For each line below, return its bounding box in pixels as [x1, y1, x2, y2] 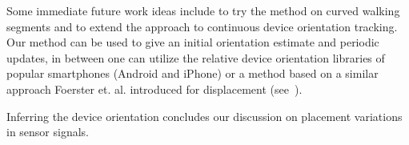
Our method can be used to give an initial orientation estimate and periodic [6, 34, 379, 50]
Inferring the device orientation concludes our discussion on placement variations [6, 107, 403, 124]
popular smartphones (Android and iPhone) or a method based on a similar [6, 65, 379, 82]
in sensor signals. [6, 123, 90, 140]
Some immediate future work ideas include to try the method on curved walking [6, 2, 400, 18]
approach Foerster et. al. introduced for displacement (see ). [6, 80, 303, 97]
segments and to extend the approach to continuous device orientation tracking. [6, 18, 398, 34]
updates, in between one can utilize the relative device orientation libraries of [6, 49, 385, 66]
